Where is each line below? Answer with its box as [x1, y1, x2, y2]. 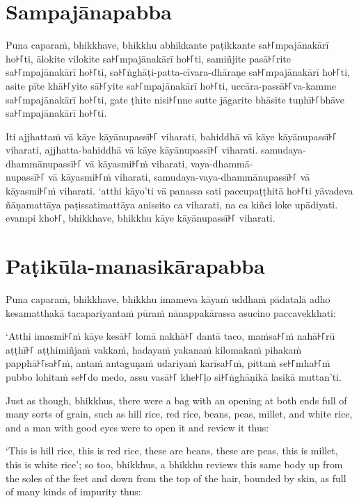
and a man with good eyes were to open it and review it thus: [6, 420, 269, 434]
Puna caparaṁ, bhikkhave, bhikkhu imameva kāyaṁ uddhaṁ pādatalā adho [6, 291, 330, 306]
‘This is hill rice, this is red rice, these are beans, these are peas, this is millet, [6, 443, 338, 458]
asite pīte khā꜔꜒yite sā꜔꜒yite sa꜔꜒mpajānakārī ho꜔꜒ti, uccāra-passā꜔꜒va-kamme [6, 78, 337, 92]
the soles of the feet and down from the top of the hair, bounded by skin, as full [6, 470, 346, 485]
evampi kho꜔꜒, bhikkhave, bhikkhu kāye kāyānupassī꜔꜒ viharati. [6, 211, 276, 225]
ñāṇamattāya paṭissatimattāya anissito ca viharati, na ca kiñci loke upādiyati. [6, 197, 338, 211]
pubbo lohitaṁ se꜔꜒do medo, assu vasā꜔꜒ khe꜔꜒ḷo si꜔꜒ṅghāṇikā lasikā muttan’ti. [6, 369, 342, 384]
